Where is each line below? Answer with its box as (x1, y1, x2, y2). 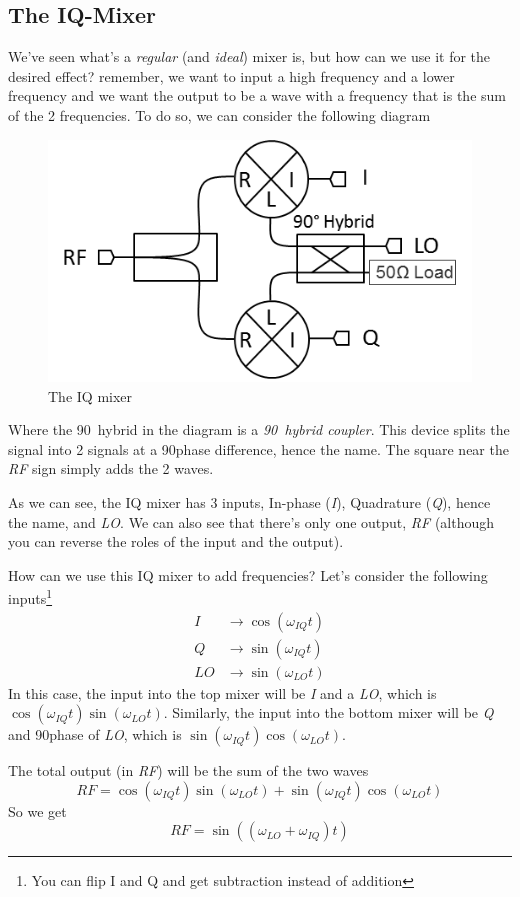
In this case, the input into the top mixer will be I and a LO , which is (8, 682, 437, 703)
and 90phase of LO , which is (8, 724, 182, 745)
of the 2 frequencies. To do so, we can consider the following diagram (8, 104, 431, 125)
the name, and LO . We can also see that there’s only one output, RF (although (8, 511, 495, 532)
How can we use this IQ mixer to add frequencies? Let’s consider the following (8, 564, 488, 585)
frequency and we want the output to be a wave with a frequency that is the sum (8, 85, 506, 106)
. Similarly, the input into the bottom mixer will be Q (163, 702, 494, 723)
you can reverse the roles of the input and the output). (8, 531, 344, 552)
